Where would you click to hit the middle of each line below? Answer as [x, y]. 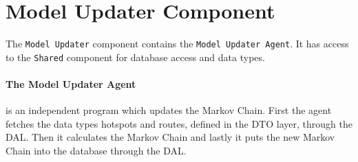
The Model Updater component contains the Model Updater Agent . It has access [177, 44]
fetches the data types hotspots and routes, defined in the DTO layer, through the [179, 123]
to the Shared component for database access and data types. [135, 57]
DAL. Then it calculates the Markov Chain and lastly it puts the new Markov [170, 137]
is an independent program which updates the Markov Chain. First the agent [169, 110]
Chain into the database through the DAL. [96, 151]
